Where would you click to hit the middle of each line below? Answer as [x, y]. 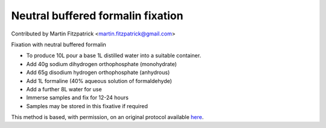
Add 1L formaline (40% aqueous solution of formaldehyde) [99, 81]
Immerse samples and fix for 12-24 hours [78, 98]
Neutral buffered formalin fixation [97, 16]
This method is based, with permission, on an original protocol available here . [107, 117]
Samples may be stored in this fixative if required [87, 106]
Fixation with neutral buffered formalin [59, 44]
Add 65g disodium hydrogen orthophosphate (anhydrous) [98, 73]
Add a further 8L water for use [64, 89]
